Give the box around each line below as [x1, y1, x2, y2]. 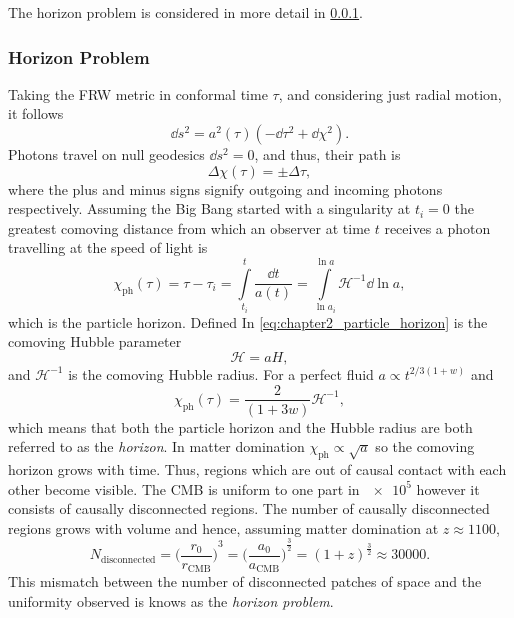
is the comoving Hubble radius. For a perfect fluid [68, 363, 374, 384]
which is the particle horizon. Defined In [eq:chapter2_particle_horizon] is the [8, 311, 488, 332]
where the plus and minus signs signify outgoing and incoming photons [8, 178, 443, 199]
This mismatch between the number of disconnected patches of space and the [8, 571, 482, 592]
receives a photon [384, 217, 491, 238]
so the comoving [375, 436, 475, 457]
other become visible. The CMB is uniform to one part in [8, 478, 360, 499]
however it [416, 478, 480, 499]
